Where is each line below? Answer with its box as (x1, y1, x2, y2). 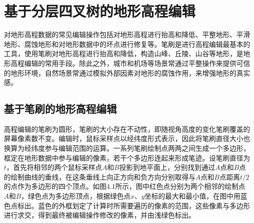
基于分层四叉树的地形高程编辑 (4, 1, 196, 21)
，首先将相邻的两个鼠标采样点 (6, 162, 103, 172)
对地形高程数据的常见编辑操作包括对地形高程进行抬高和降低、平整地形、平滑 (4, 29, 250, 40)
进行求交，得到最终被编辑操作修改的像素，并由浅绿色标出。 (4, 210, 195, 220)
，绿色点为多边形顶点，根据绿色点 (21, 191, 131, 201)
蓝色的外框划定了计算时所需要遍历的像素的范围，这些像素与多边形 (38, 200, 250, 210)
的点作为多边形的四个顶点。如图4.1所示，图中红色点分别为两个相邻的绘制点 (4, 181, 245, 191)
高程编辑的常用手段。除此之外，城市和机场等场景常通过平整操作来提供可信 (10, 58, 250, 68)
